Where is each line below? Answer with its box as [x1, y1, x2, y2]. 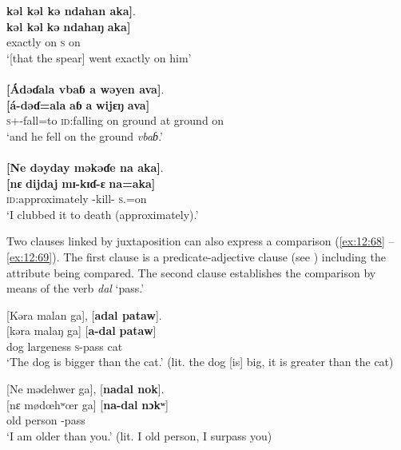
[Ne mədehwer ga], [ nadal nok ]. [6, 380, 165, 397]
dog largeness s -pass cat [6, 337, 123, 354]
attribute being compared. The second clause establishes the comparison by [6, 264, 376, 281]
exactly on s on [6, 34, 81, 50]
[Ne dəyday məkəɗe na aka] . [6, 158, 164, 175]
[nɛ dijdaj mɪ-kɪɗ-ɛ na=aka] [6, 174, 156, 191]
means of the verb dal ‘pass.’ [6, 280, 145, 297]
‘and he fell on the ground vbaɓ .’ [6, 127, 163, 144]
